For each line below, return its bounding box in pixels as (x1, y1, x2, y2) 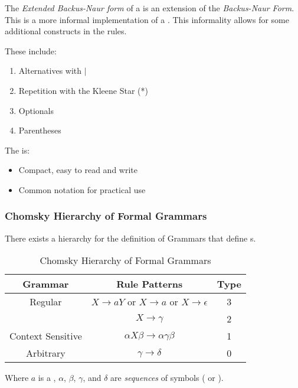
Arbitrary (25, 346, 66, 360)
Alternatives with (18, 64, 82, 77)
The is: (5, 144, 30, 156)
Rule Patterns (116, 277, 183, 291)
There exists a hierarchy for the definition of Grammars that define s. (5, 232, 256, 244)
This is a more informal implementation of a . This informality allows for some (5, 13, 289, 25)
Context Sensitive (9, 329, 82, 343)
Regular (30, 295, 62, 309)
